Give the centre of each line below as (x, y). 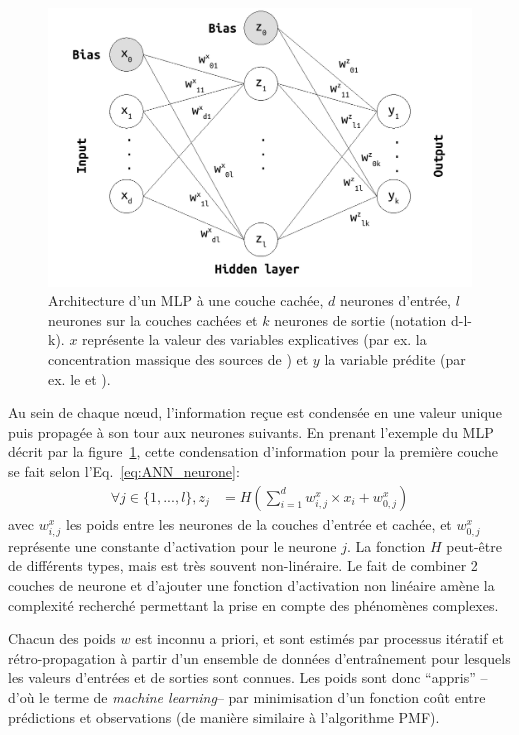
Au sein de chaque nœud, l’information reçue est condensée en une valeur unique (255, 412)
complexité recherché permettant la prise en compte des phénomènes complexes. (253, 604)
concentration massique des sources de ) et (178, 359)
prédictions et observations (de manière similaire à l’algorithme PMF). (224, 716)
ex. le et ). (79, 378)
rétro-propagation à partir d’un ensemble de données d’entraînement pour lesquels (259, 657)
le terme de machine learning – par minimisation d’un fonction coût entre (262, 696)
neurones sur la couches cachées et (153, 319)
